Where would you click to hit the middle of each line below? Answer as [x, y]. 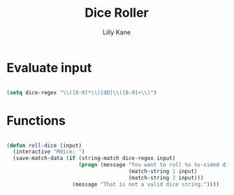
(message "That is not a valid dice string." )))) [146, 184]
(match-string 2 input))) [166, 178]
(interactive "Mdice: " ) [49, 152]
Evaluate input [49, 67]
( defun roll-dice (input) [44, 145]
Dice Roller [117, 13]
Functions [36, 121]
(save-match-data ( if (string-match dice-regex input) [94, 159]
